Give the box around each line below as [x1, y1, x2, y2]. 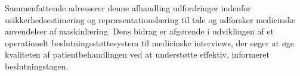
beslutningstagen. [5, 59, 69, 72]
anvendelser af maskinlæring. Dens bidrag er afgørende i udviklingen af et [5, 25, 274, 37]
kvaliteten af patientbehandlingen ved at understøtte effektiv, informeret [5, 48, 270, 61]
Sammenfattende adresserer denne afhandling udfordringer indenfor [5, 2, 251, 14]
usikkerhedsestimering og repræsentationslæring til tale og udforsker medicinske [5, 13, 296, 26]
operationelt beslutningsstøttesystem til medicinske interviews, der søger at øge [5, 36, 294, 49]
